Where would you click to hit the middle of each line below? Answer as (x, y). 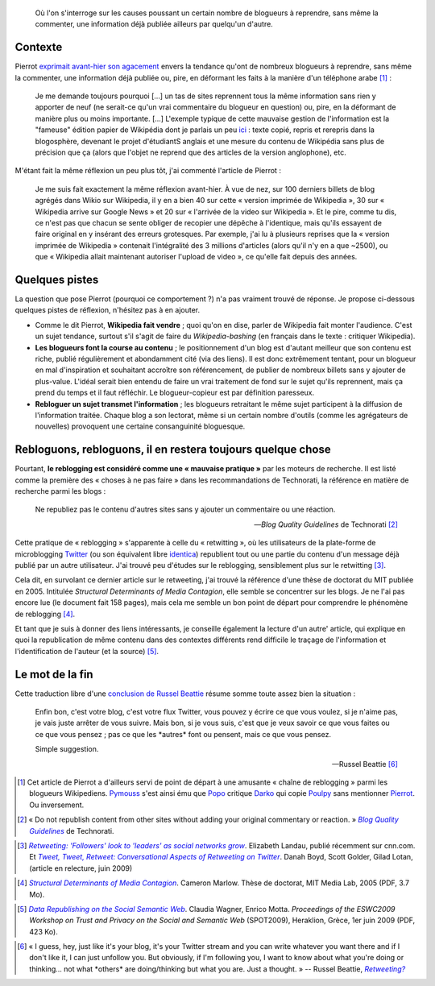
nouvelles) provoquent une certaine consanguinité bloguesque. (140, 426)
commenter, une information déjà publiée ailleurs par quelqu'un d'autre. (154, 24)
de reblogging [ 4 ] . (45, 614)
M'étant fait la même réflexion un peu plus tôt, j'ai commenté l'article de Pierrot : (148, 171)
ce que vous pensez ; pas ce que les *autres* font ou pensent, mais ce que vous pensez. (183, 734)
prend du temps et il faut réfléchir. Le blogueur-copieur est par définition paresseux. (174, 393)
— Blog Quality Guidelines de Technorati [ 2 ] (326, 524)
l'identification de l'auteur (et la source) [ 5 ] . (87, 651)
